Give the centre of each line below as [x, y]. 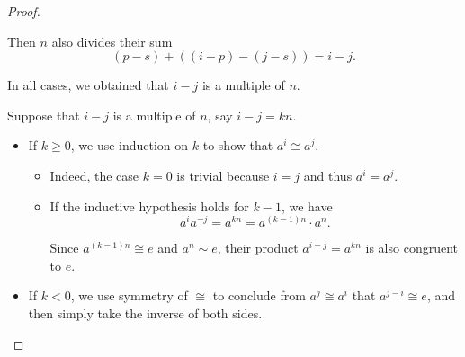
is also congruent [411, 248]
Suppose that [44, 115]
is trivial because [223, 175]
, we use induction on [130, 145]
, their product [258, 248]
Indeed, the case [94, 175]
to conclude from [259, 295]
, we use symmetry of [129, 295]
